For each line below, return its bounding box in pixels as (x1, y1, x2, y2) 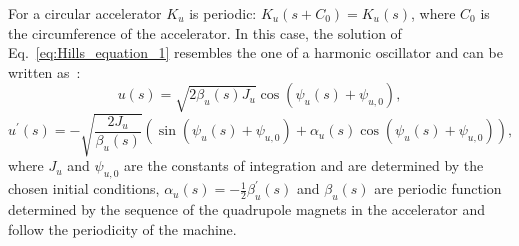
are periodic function (374, 178, 502, 199)
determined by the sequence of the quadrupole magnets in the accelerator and (8, 198, 486, 219)
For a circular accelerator (8, 3, 162, 23)
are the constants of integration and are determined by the (124, 155, 484, 176)
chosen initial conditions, (8, 178, 160, 199)
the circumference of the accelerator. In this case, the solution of (8, 22, 402, 43)
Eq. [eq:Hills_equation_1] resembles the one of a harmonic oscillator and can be (8, 42, 503, 63)
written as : (8, 61, 81, 82)
